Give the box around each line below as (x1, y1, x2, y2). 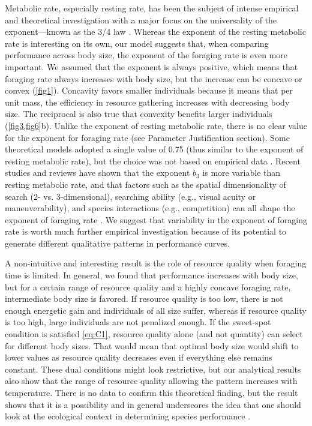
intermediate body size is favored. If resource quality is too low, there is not (5, 292, 283, 305)
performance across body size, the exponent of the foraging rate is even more (5, 49, 288, 61)
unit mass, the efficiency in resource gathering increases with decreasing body (5, 95, 290, 108)
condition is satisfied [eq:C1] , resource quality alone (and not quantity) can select (5, 328, 303, 340)
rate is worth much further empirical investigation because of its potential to (5, 225, 287, 238)
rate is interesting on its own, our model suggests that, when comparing (5, 37, 269, 49)
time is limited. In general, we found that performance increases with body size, (5, 269, 298, 281)
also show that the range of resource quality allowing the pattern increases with (5, 374, 298, 387)
